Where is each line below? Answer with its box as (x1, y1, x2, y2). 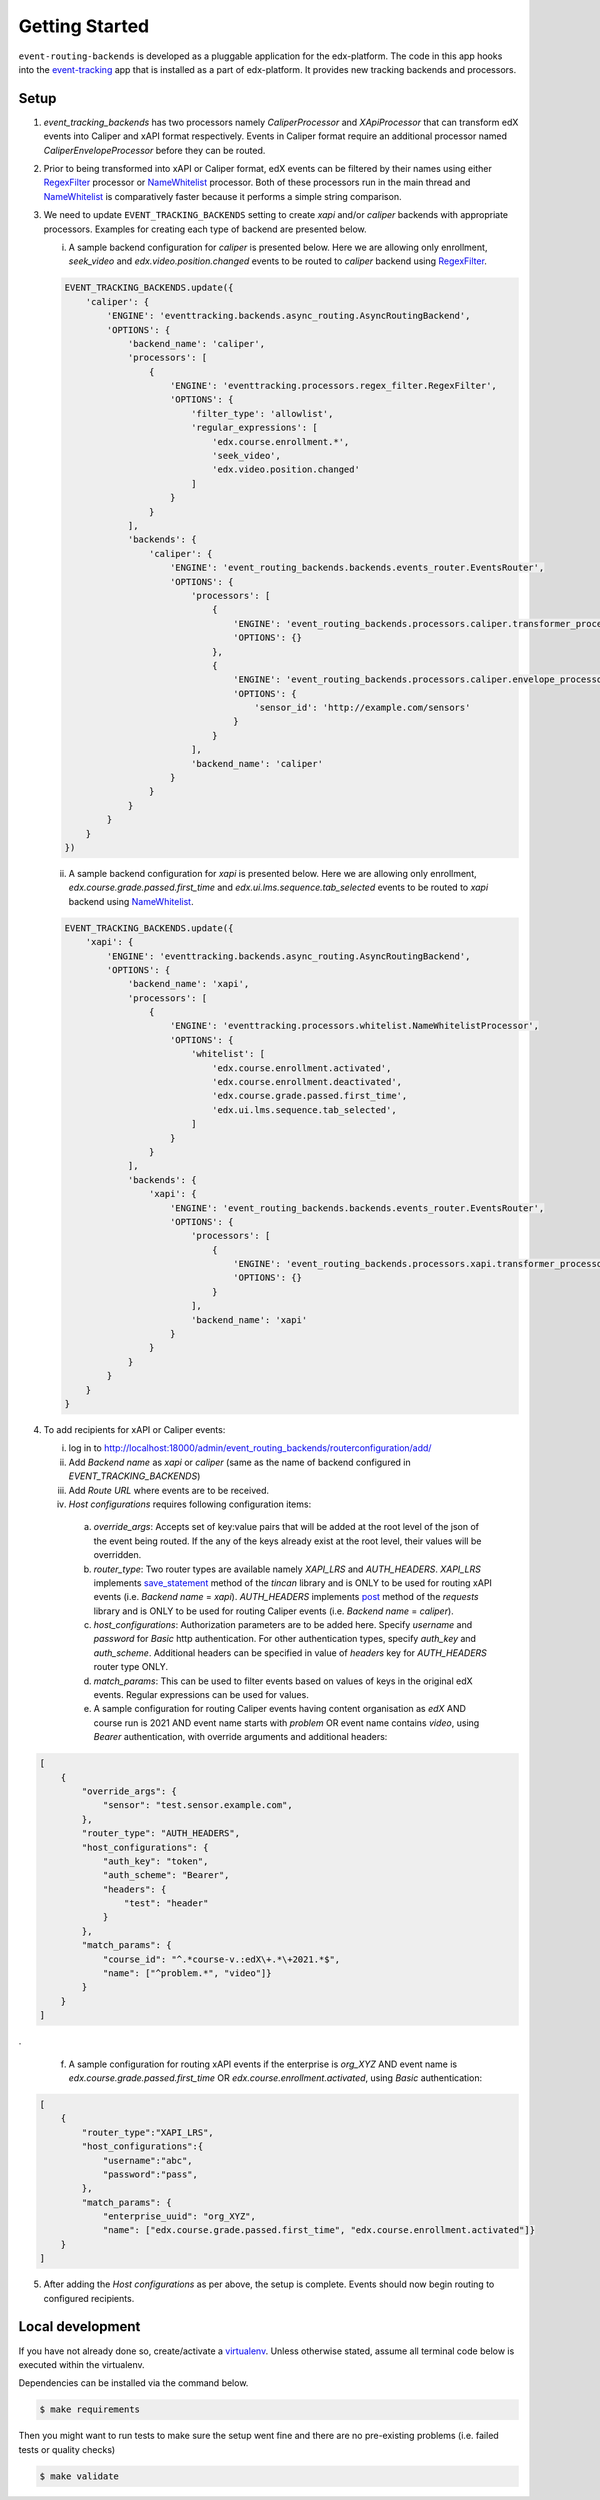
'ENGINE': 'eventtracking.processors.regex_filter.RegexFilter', (170, 380, 497, 392)
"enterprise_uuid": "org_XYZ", (102, 2211, 257, 2222)
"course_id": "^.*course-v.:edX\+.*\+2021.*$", (102, 1953, 341, 1965)
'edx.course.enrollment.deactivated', (211, 1076, 403, 1088)
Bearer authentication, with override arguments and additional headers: (93, 1731, 388, 1743)
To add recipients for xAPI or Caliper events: (43, 1423, 226, 1435)
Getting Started (18, 15, 150, 37)
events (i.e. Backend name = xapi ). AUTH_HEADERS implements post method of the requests (93, 1591, 479, 1603)
